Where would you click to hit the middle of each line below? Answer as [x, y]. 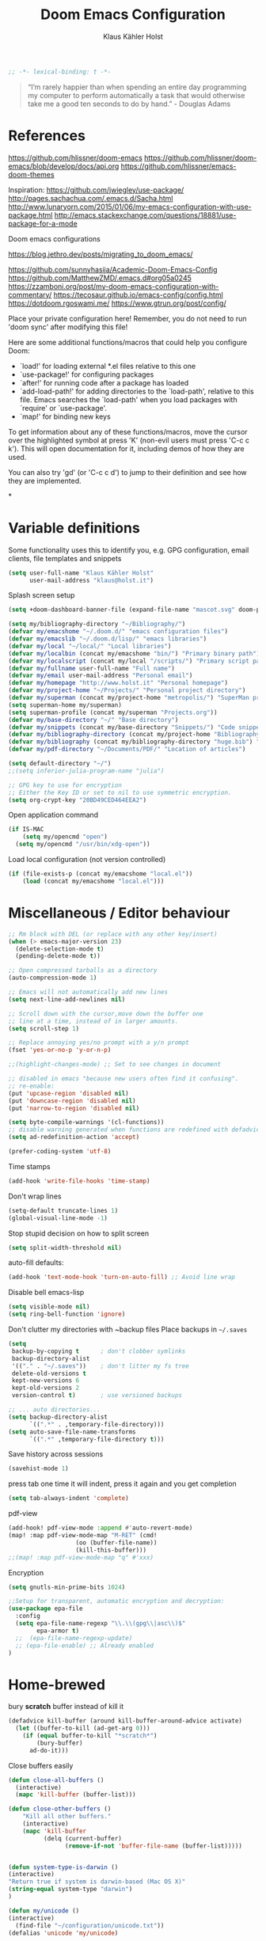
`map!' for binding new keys [65, 416]
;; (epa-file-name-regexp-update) [74, 1638]
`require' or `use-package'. [63, 408]
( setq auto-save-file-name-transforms [72, 1432]
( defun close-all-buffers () [56, 1780]
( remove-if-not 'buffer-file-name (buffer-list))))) [154, 1846]
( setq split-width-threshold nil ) [65, 1248]
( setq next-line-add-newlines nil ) [67, 999]
